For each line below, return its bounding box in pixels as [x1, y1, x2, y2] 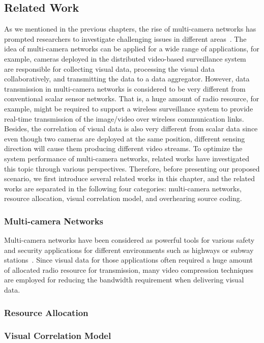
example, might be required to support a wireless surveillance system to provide [4, 103, 253, 113]
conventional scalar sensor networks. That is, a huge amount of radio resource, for [4, 93, 259, 104]
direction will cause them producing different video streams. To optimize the [4, 143, 243, 154]
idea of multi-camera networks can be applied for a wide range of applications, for [4, 43, 259, 54]
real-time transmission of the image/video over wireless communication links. [4, 113, 244, 124]
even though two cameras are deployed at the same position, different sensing [4, 133, 245, 144]
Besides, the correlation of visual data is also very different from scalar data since [4, 123, 258, 134]
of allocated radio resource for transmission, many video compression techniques [4, 264, 253, 275]
